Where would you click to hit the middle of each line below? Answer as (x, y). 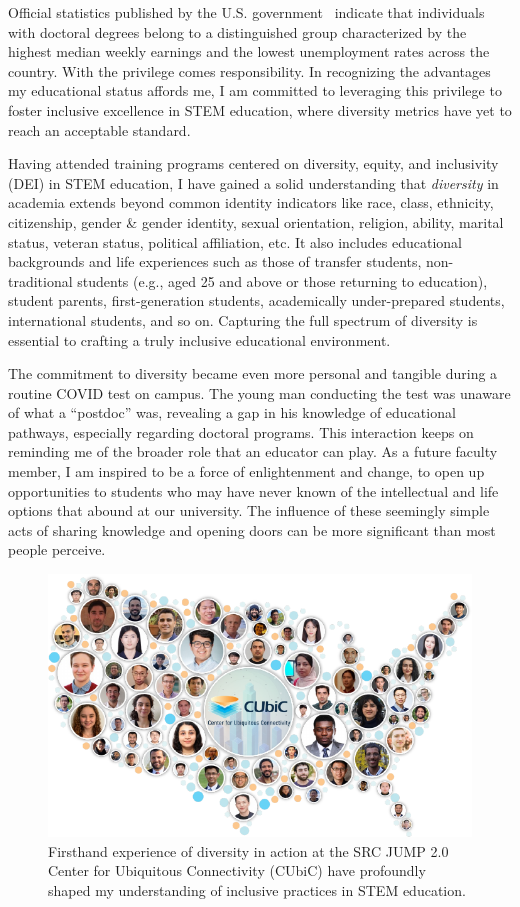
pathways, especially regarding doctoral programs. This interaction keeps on (241, 431)
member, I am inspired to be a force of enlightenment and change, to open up (246, 471)
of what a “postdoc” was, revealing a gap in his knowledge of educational (232, 412)
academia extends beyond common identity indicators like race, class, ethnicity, (251, 202)
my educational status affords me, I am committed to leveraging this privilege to (255, 90)
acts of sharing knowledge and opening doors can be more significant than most (252, 529)
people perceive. (57, 549)
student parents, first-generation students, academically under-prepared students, (256, 300)
